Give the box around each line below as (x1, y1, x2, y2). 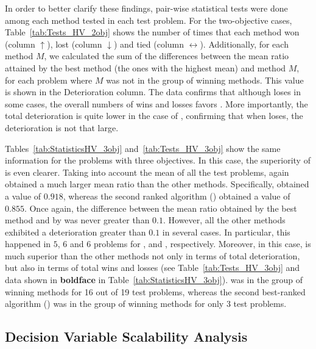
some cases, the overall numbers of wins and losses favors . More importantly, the (5, 97, 308, 110)
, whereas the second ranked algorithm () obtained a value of (63, 189, 290, 202)
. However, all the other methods (163, 214, 286, 226)
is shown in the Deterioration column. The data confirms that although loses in (5, 85, 301, 98)
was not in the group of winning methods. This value (106, 73, 304, 86)
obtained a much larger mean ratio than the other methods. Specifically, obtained (5, 178, 309, 190)
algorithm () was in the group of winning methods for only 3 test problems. (5, 297, 287, 310)
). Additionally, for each (200, 37, 289, 50)
